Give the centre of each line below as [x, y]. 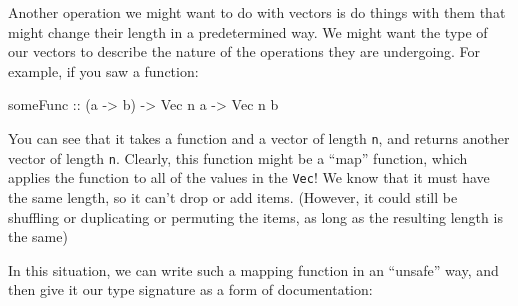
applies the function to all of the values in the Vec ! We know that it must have [249, 177]
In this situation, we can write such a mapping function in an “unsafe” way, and [253, 269]
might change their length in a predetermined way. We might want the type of [248, 31]
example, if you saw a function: [103, 70]
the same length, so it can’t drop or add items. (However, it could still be [233, 196]
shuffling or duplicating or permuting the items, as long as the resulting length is [255, 216]
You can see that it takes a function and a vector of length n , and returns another [259, 137]
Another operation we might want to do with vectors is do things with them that [257, 12]
